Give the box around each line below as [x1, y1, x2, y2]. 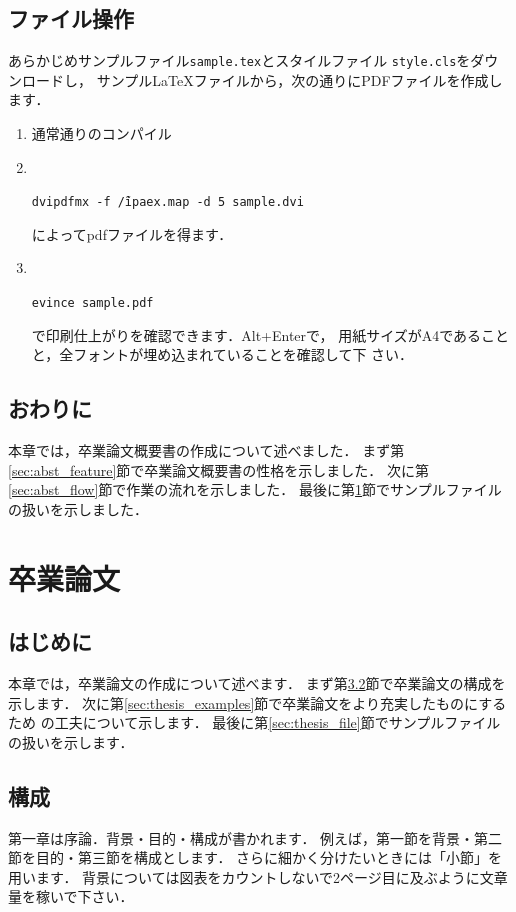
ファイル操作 [8, 3, 134, 34]
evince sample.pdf [31, 296, 154, 311]
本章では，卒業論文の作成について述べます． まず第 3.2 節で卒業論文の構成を [8, 673, 506, 694]
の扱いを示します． [8, 731, 134, 752]
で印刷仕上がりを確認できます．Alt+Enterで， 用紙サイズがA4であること [31, 324, 510, 345]
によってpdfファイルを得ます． [31, 223, 233, 244]
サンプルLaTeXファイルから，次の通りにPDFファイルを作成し [96, 69, 503, 90]
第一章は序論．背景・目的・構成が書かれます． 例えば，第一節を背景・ [8, 827, 475, 848]
